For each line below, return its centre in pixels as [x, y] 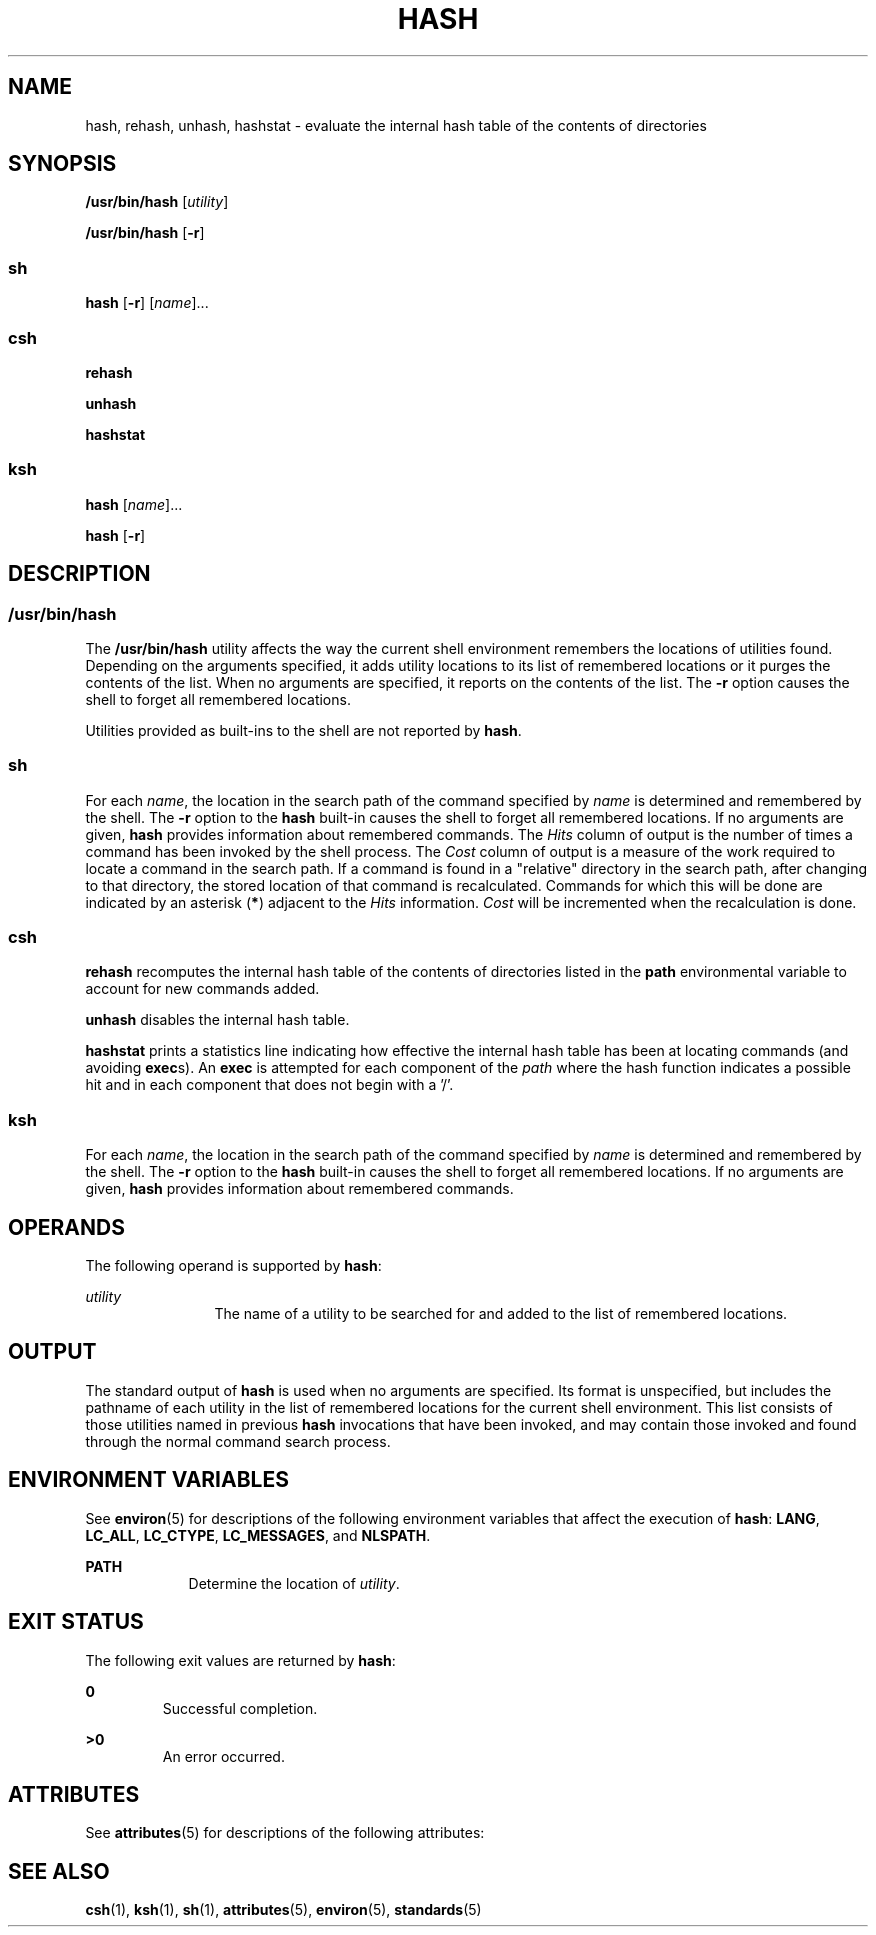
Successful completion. [240, 1708]
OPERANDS [66, 1227]
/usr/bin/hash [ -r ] [145, 233]
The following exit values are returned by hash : [240, 1660]
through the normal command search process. [238, 1441]
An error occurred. [223, 1756]
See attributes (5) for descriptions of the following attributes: [285, 1833]
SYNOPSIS [62, 164]
